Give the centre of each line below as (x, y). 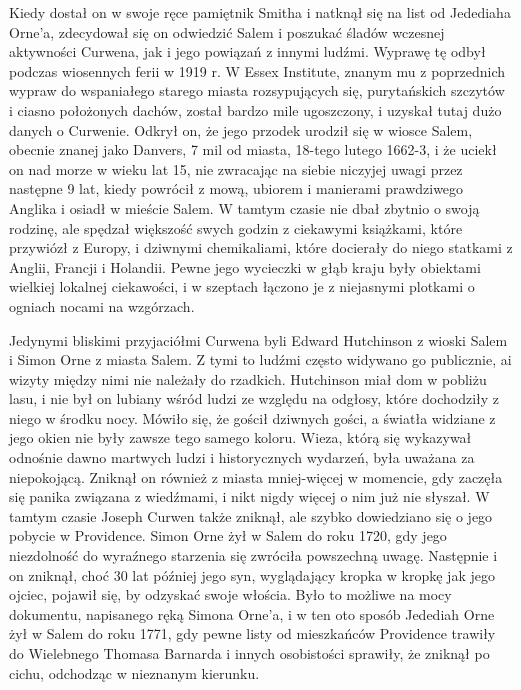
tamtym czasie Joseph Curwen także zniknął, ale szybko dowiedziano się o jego (251, 515)
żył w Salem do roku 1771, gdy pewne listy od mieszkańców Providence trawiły (252, 633)
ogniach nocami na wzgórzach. (102, 305)
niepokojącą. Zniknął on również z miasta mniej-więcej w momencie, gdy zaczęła (256, 476)
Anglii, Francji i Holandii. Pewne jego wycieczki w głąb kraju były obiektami (245, 266)
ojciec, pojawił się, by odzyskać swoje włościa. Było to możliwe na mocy (230, 594)
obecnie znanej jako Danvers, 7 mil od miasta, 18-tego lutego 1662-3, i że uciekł (253, 149)
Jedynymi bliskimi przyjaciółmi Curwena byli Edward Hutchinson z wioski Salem (258, 339)
